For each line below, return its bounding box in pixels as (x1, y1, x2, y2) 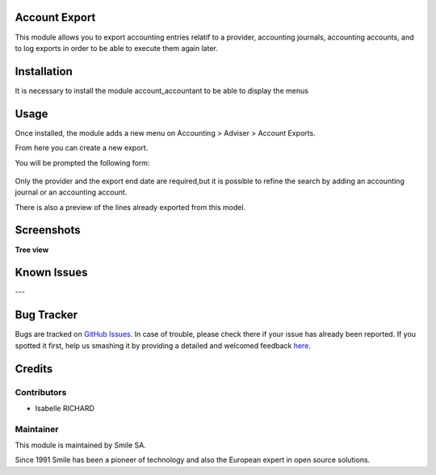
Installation (15, 65, 73, 78)
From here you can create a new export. (15, 143, 149, 153)
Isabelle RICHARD (35, 403, 94, 413)
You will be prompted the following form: (15, 158, 150, 167)
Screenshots (15, 223, 81, 237)
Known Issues (15, 266, 88, 280)
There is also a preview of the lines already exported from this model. (15, 202, 246, 212)
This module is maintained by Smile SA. (15, 440, 147, 450)
